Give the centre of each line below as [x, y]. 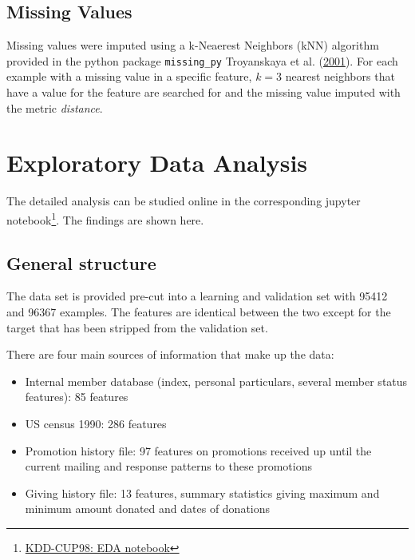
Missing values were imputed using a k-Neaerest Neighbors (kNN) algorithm [193, 45]
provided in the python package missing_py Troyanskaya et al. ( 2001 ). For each [202, 60]
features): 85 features [77, 397]
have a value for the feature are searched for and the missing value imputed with [204, 92]
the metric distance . [55, 107]
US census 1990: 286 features [96, 423]
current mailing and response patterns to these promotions [168, 466]
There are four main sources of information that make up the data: [170, 354]
